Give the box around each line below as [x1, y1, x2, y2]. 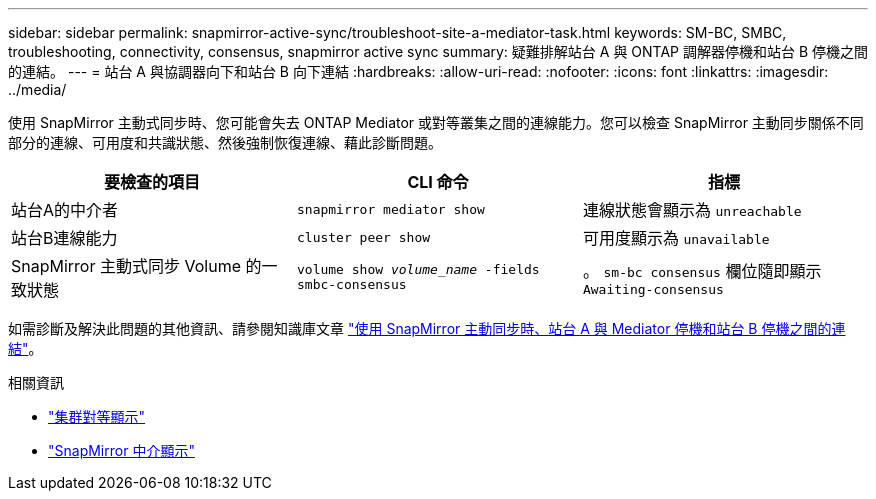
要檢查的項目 [103, 172, 200, 192]
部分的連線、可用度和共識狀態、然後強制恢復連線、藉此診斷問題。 [8, 134, 442, 151]
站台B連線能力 [11, 228, 118, 248]
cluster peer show [296, 229, 431, 245]
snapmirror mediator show [296, 201, 485, 217]
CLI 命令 [407, 172, 469, 192]
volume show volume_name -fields [296, 262, 540, 277]
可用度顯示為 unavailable [582, 228, 770, 248]
